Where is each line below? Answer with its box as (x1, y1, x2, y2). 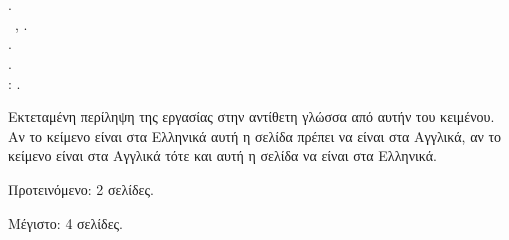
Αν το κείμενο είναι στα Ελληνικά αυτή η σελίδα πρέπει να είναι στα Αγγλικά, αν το (8, 125, 502, 146)
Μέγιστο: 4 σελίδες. (8, 212, 123, 233)
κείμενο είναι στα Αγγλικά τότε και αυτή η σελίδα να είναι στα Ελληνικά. (8, 145, 437, 166)
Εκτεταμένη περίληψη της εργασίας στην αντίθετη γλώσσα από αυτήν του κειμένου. (8, 106, 495, 127)
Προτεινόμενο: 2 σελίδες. (8, 178, 154, 199)
